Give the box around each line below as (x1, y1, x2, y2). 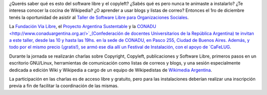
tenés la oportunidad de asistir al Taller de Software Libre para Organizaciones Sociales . (9, 14, 189, 20)
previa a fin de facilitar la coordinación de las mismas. (9, 83, 119, 89)
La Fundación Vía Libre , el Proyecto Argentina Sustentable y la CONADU (9, 24, 157, 30)
